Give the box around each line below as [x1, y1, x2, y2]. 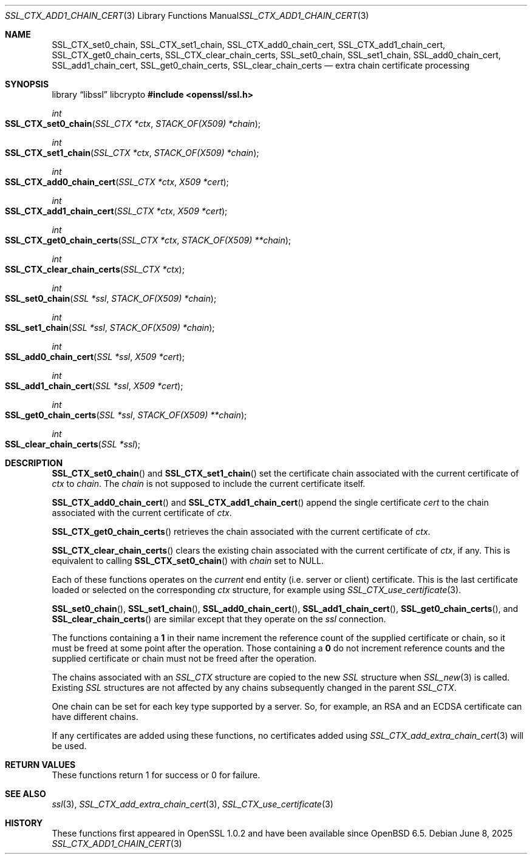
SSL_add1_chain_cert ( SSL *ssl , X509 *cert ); [5, 381, 183, 391]
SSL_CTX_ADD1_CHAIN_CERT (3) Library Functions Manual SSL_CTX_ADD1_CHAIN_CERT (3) [5, 10, 369, 21]
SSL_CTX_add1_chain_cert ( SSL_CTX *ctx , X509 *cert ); [5, 206, 228, 216]
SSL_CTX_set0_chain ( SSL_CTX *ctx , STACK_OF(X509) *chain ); [5, 118, 261, 129]
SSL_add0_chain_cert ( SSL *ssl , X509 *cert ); [5, 351, 185, 362]
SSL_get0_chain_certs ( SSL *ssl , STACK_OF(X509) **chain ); [5, 410, 247, 420]
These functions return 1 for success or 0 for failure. [52, 770, 261, 780]
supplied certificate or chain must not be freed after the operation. [52, 653, 317, 664]
